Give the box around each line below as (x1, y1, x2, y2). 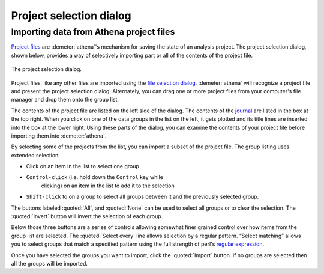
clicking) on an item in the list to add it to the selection (41, 182, 175, 189)
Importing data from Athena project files (11, 26, 175, 37)
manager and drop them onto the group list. (11, 96, 119, 103)
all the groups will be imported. (11, 260, 88, 267)
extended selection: (11, 151, 60, 159)
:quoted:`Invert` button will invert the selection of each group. (11, 213, 163, 220)
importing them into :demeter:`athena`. (11, 132, 107, 139)
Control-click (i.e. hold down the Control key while (26, 174, 163, 181)
